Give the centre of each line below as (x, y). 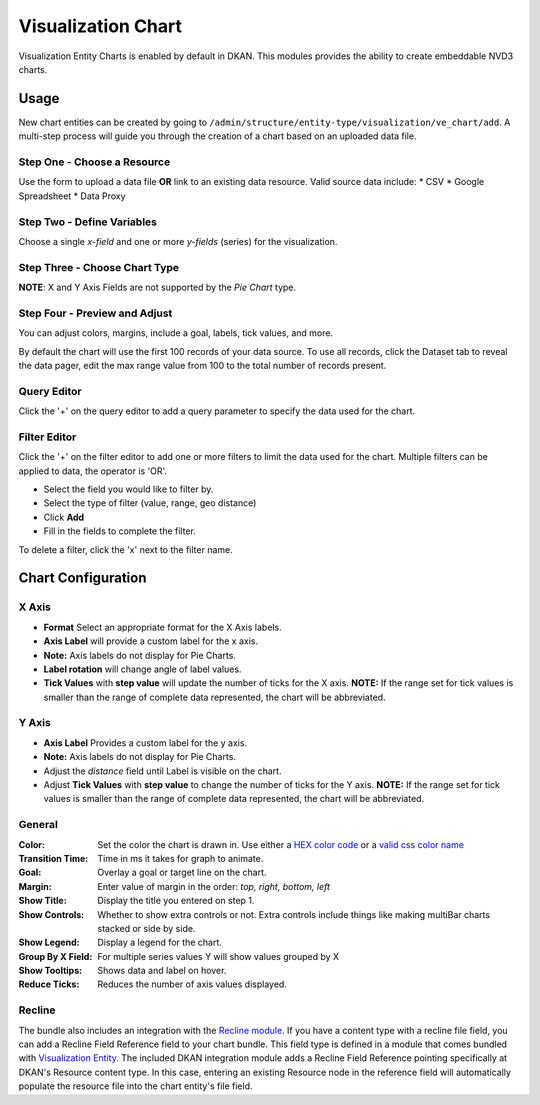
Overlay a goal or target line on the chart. (182, 872)
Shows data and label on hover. (162, 971)
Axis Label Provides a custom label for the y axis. (145, 742)
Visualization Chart (100, 26)
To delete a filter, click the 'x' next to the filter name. (126, 549)
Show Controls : (51, 914)
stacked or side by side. (146, 928)
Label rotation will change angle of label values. (142, 669)
